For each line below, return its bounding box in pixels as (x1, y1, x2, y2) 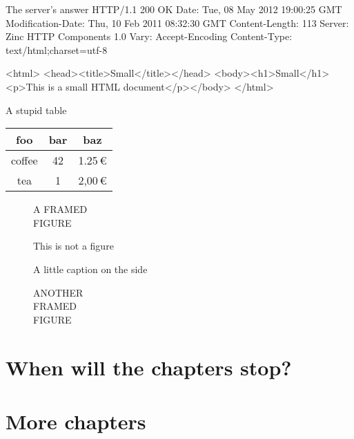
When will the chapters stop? (6, 353, 292, 381)
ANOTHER (33, 285, 83, 299)
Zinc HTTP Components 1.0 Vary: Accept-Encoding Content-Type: (6, 29, 293, 44)
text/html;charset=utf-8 (6, 42, 108, 57)
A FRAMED (33, 202, 88, 216)
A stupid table (6, 102, 67, 117)
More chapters (6, 407, 146, 435)
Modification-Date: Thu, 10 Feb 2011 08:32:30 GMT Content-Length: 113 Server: (6, 15, 349, 30)
